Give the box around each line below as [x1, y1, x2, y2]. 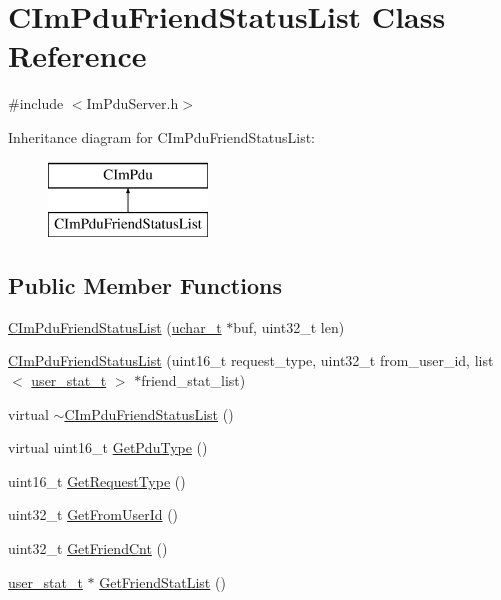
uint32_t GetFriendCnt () [8, 538, 168, 559]
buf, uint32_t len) [233, 316, 345, 337]
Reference [8, 35, 147, 76]
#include [8, 93, 64, 114]
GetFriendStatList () [99, 571, 226, 592]
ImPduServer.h [86, 93, 179, 114]
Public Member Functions [8, 270, 282, 301]
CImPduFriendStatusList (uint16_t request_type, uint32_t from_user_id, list [8, 350, 494, 371]
